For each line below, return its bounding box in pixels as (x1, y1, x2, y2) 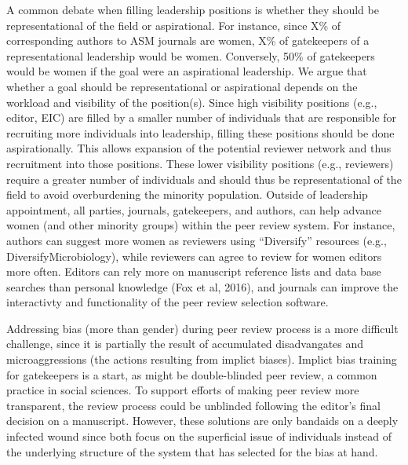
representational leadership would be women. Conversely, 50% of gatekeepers (6, 47, 375, 64)
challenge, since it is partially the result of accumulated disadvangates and (6, 335, 364, 352)
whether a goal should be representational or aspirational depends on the (6, 78, 358, 94)
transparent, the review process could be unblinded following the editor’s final (6, 397, 381, 413)
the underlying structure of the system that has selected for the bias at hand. (6, 443, 378, 460)
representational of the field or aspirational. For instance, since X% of (6, 16, 341, 33)
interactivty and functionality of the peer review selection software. (6, 294, 329, 310)
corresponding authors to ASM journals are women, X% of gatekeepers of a (6, 32, 370, 49)
